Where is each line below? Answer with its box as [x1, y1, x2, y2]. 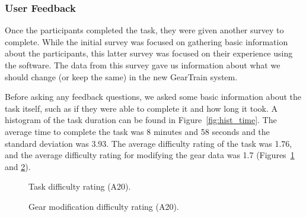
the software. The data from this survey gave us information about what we [5, 59, 280, 71]
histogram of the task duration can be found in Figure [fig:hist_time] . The [5, 114, 277, 126]
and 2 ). [5, 160, 31, 172]
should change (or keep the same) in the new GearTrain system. [5, 70, 238, 83]
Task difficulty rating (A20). [28, 180, 131, 193]
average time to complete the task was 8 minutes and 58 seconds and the [5, 125, 270, 137]
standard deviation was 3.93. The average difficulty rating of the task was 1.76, [5, 137, 292, 149]
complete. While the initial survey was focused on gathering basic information [5, 35, 288, 48]
